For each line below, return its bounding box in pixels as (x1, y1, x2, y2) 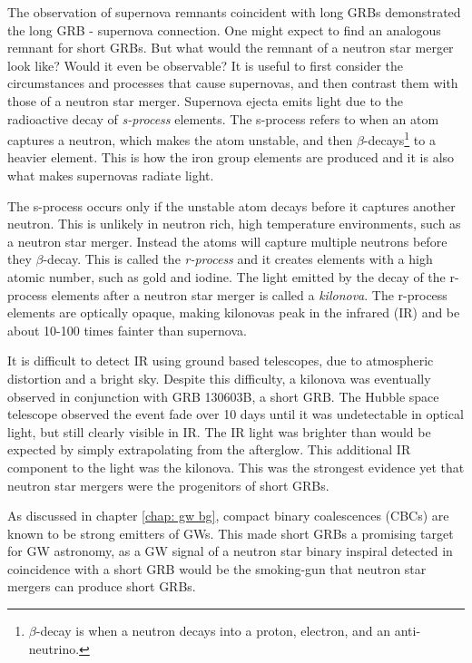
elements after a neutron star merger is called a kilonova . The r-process (51, 285, 447, 304)
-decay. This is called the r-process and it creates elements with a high (43, 249, 433, 268)
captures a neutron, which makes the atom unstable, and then (7, 130, 353, 149)
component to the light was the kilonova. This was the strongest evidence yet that (7, 457, 465, 476)
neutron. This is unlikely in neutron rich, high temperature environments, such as (7, 214, 461, 233)
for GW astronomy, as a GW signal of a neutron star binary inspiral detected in (7, 541, 453, 561)
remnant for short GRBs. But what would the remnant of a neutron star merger (7, 38, 454, 57)
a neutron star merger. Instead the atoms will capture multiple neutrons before (7, 231, 447, 250)
